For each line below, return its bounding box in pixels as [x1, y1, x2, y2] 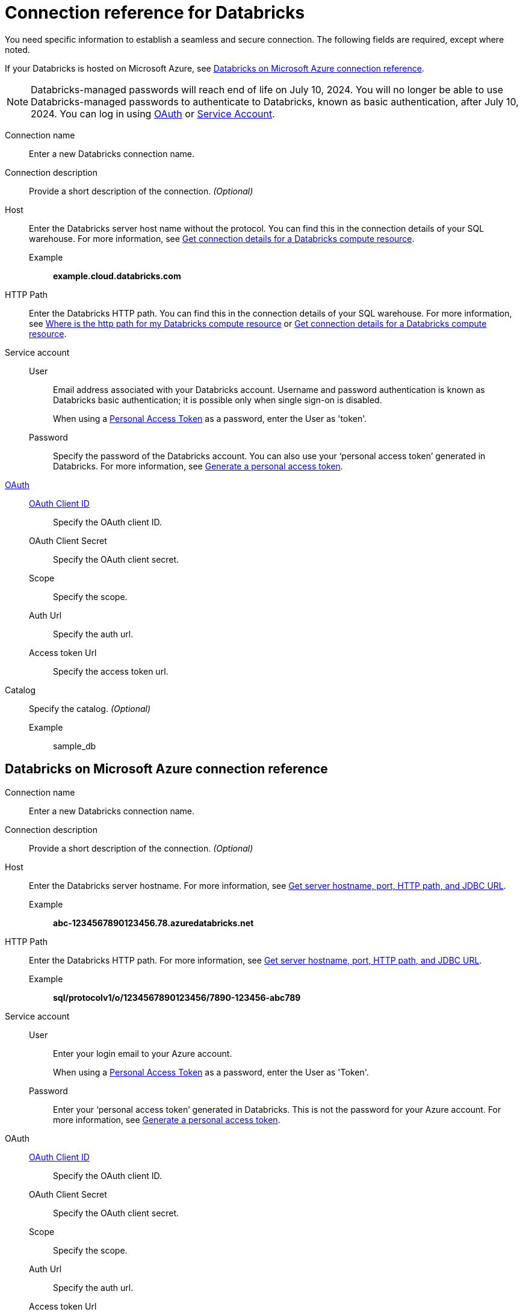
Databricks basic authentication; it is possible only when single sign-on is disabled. [53, 394, 382, 405]
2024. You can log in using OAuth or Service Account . [31, 107, 275, 120]
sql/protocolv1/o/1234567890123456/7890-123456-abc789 [53, 992, 301, 1003]
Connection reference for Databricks [5, 2, 305, 23]
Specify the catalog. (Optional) [29, 703, 151, 714]
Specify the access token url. [53, 666, 169, 676]
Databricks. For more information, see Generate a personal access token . [53, 460, 343, 471]
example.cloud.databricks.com [53, 270, 181, 281]
